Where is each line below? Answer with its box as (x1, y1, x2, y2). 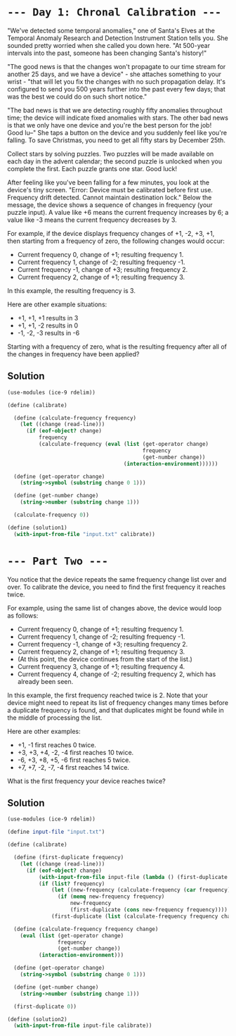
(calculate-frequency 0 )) (13, 511, 90, 518)
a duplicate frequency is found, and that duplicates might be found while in (7, 706, 224, 714)
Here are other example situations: (7, 300, 107, 308)
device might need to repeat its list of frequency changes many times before (7, 698, 229, 706)
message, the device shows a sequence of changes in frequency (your (7, 200, 213, 209)
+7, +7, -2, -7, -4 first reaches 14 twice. (17, 763, 130, 771)
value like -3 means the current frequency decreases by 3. (7, 216, 177, 224)
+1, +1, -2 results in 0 (17, 321, 79, 330)
